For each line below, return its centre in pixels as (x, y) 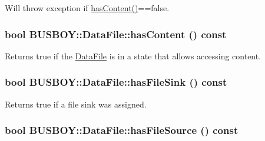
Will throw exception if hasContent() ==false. (87, 8)
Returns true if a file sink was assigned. (76, 104)
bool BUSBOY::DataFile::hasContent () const (116, 34)
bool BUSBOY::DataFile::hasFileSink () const (116, 82)
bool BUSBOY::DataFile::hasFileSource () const (122, 130)
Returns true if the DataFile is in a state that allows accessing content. (133, 56)
